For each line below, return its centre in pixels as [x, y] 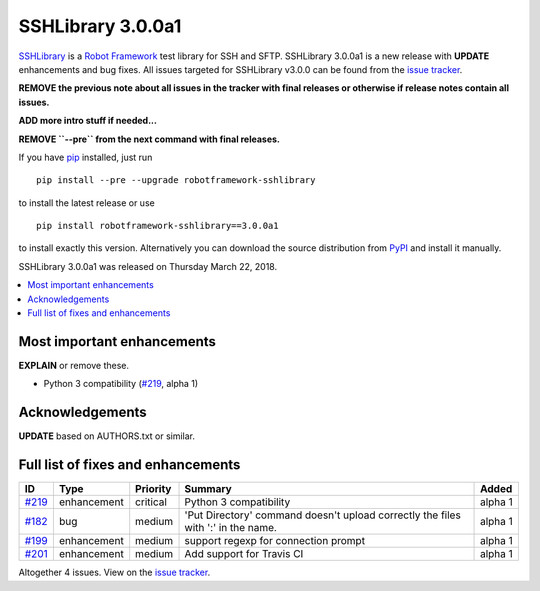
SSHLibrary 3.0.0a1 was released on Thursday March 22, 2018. [148, 266]
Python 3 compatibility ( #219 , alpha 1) [121, 384]
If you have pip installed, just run [85, 157]
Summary [208, 489]
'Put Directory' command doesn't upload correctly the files [323, 515]
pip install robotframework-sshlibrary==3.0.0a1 [157, 226]
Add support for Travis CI [244, 554]
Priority [153, 489]
